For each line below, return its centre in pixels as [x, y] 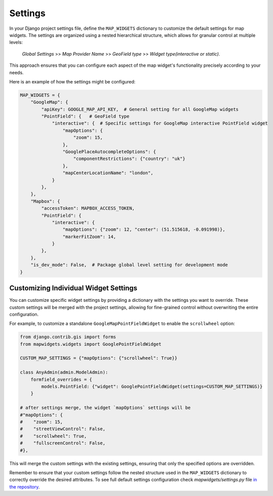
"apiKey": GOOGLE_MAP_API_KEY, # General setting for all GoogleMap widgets [140, 109]
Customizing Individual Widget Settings [73, 288]
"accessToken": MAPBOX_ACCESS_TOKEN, [88, 208]
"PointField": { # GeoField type [85, 117]
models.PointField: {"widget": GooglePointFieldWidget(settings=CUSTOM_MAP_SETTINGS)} [152, 387]
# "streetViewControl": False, [63, 429]
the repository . [25, 487]
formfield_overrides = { [61, 379]
